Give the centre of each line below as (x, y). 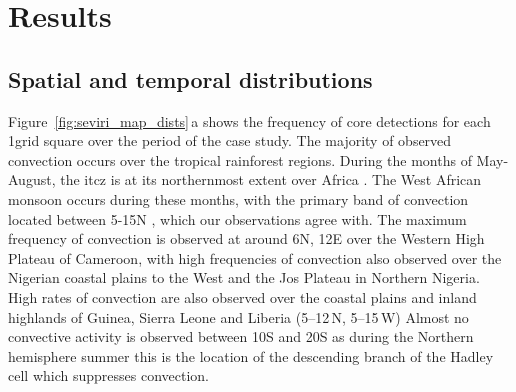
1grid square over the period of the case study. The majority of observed (230, 140)
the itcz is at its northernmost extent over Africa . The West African (271, 179)
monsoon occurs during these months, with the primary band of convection (238, 198)
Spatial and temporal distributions (190, 78)
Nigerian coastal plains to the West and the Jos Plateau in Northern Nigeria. (244, 277)
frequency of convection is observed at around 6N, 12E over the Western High (246, 238)
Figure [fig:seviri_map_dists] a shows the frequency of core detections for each (249, 120)
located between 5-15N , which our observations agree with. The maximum (237, 218)
